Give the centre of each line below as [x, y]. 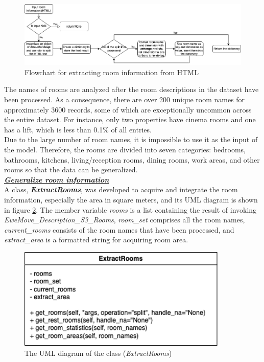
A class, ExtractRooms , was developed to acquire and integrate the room [121, 189]
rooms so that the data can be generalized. [71, 169]
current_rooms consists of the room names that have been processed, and [119, 229]
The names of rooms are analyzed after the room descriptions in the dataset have [131, 89]
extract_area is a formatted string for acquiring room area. [96, 240]
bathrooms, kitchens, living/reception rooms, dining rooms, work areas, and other [132, 159]
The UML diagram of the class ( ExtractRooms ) [98, 353]
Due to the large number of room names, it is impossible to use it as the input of [131, 139]
